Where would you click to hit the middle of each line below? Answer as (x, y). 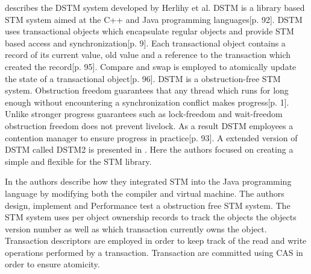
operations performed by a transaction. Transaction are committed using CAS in (154, 252)
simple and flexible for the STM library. (78, 161)
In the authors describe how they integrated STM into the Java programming (148, 181)
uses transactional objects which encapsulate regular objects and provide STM (149, 31)
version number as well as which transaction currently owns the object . (136, 228)
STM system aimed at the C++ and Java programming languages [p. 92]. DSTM (154, 19)
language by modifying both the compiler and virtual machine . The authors (145, 193)
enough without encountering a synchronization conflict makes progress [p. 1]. (147, 102)
